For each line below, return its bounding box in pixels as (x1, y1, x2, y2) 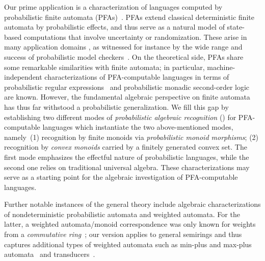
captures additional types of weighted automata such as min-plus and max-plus (4, 239, 252, 249)
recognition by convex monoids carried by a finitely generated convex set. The (4, 141, 247, 152)
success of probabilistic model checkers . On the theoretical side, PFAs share (4, 51, 244, 62)
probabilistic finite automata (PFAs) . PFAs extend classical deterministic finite (4, 11, 254, 22)
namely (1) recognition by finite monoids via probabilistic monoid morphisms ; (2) (4, 131, 259, 142)
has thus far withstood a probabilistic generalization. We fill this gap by (4, 101, 229, 112)
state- (227, 21, 245, 32)
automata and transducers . (4, 249, 95, 259)
